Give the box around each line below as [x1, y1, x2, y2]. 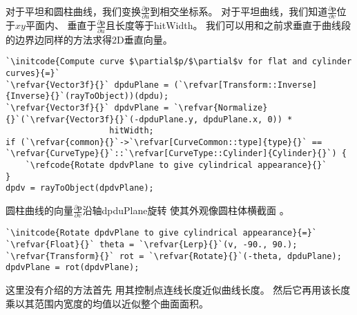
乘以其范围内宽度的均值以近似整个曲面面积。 [6, 296, 209, 310]
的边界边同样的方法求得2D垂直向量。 [6, 32, 173, 46]
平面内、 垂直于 [25, 18, 97, 32]
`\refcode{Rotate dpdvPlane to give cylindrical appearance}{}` [25, 160, 327, 171]
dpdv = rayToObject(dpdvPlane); [6, 183, 154, 193]
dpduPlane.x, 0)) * [203, 114, 293, 124]
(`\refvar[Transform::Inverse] [173, 79, 318, 90]
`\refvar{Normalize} [173, 102, 268, 113]
